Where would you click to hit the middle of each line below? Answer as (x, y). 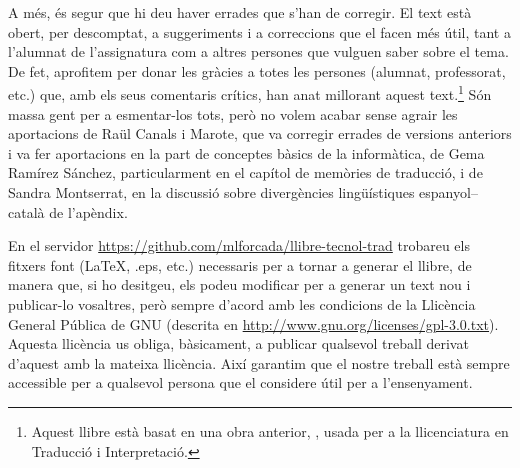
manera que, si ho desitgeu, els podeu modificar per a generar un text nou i (239, 284)
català (26, 211)
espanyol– (448, 192)
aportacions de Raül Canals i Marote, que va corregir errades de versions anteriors (260, 133)
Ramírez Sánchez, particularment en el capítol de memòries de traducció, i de (245, 172)
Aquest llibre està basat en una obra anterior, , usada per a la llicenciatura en (270, 430)
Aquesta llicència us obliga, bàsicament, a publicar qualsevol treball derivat (238, 343)
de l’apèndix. (88, 211)
